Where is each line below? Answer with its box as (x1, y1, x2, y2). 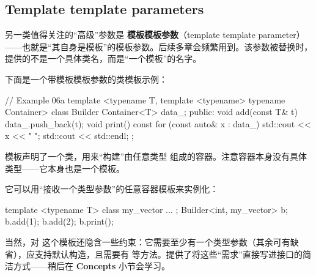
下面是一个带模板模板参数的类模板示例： (5, 72, 167, 85)
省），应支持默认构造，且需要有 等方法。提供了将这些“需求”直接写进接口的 (5, 247, 303, 260)
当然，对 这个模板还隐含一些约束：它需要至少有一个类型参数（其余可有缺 (5, 235, 299, 248)
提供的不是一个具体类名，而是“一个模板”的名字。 (5, 52, 202, 65)
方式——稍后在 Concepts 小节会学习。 (13, 259, 171, 272)
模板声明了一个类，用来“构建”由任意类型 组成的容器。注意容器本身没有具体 (5, 149, 307, 162)
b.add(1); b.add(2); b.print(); (5, 215, 114, 228)
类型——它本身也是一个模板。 (5, 162, 125, 174)
